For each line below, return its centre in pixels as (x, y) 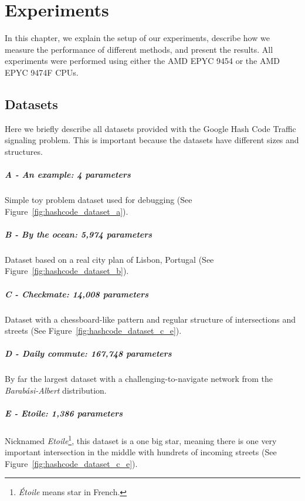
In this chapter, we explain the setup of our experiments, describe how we (137, 38)
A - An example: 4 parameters (68, 175)
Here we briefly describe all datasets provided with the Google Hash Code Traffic (150, 128)
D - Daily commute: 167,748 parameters (88, 353)
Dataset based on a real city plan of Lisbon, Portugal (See (109, 259)
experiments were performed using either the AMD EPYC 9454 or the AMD (142, 61)
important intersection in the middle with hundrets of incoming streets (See (141, 452)
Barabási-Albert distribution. (56, 390)
